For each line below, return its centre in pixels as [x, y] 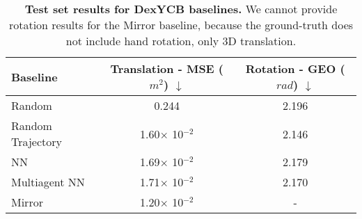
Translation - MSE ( [167, 68]
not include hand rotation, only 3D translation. [181, 41]
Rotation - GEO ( [295, 68]
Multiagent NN [48, 182]
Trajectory [37, 141]
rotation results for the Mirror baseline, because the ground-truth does [181, 25]
